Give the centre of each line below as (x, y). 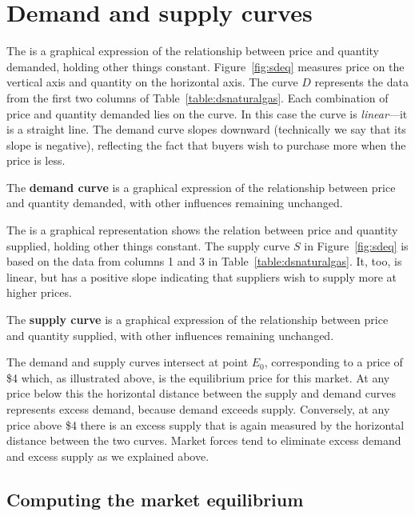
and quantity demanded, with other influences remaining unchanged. (175, 203)
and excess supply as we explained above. (108, 456)
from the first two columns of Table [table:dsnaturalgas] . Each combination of (198, 97)
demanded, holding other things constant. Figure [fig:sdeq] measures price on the (206, 66)
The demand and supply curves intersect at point (128, 362)
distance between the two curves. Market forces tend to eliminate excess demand (204, 440)
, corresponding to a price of (333, 362)
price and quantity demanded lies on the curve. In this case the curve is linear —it (207, 113)
